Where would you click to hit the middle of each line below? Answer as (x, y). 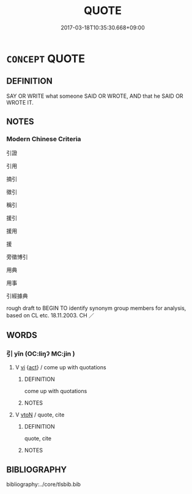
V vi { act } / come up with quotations (61, 367)
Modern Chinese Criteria (44, 139)
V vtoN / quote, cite (40, 415)
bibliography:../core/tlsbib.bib (44, 484)
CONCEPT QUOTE (46, 58)
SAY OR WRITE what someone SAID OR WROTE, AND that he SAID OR (95, 96)
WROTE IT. (20, 102)
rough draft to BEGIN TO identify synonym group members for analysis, (96, 308)
